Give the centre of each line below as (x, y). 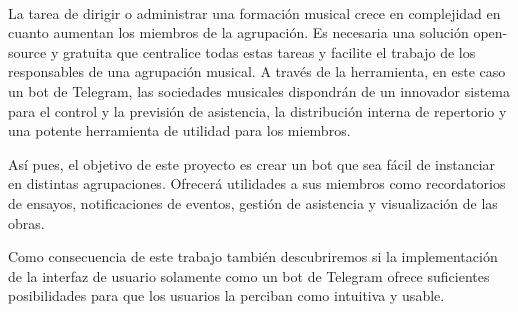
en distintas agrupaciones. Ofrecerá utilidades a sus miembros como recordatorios (257, 183)
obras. (26, 222)
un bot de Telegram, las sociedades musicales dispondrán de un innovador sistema (259, 90)
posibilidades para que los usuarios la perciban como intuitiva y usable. (226, 295)
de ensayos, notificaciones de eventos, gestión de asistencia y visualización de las (253, 202)
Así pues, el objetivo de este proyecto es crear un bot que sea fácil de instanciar (252, 163)
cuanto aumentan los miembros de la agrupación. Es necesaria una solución (238, 32)
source (27, 51)
